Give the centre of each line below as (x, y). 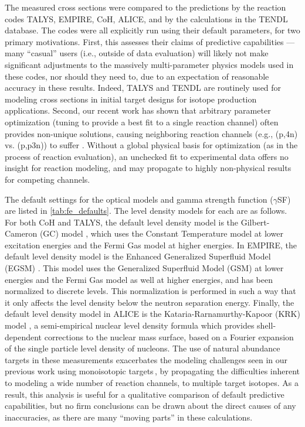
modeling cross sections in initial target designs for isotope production (131, 99)
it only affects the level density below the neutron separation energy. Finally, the (150, 302)
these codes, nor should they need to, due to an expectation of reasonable (137, 76)
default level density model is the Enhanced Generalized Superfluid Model (138, 256)
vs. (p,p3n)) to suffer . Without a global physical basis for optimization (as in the (151, 145)
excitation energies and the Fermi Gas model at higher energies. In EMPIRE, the (151, 245)
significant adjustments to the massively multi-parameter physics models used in (149, 64)
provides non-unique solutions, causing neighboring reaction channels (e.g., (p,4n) (151, 133)
